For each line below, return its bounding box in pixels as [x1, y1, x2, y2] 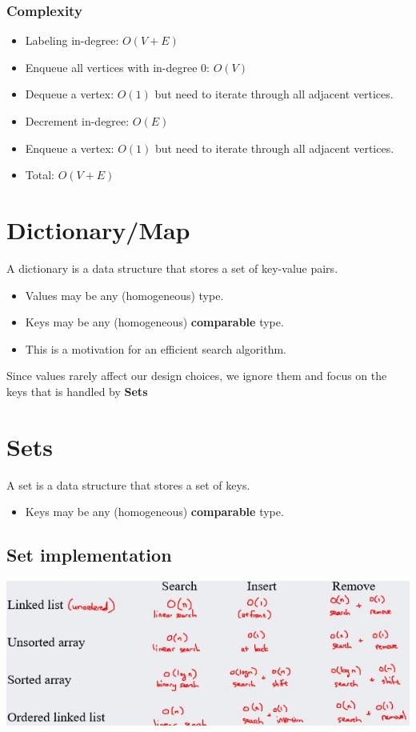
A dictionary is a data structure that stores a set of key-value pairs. [6, 259, 338, 276]
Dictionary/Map [6, 213, 190, 246]
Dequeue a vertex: [25, 86, 114, 102]
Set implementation [6, 542, 172, 567]
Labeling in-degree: [25, 32, 119, 49]
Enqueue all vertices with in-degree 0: [25, 58, 210, 75]
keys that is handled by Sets [6, 382, 148, 399]
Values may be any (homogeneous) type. [25, 286, 224, 303]
